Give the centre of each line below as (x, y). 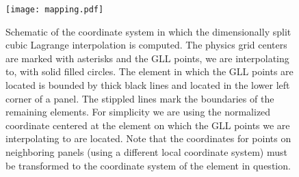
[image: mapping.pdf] (55, 10)
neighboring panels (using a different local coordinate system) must (146, 152)
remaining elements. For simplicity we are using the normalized (138, 112)
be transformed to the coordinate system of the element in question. (148, 165)
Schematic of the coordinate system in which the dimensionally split (148, 31)
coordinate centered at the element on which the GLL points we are (148, 125)
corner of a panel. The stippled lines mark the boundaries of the (140, 98)
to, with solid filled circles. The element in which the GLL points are (149, 71)
